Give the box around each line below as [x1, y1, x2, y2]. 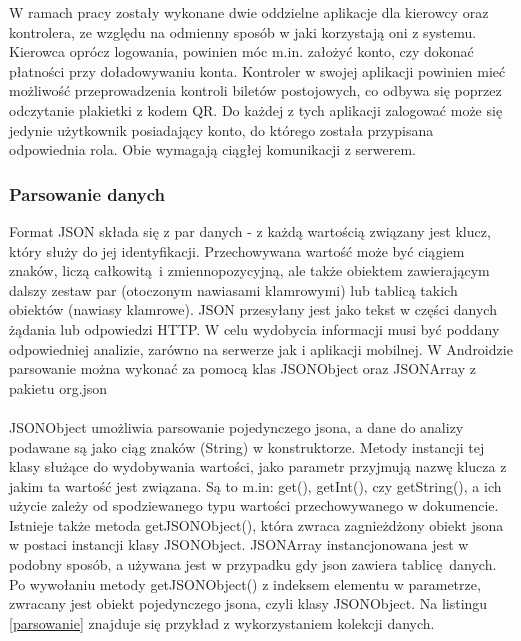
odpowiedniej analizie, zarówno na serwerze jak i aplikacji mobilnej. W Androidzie [9, 338, 513, 359]
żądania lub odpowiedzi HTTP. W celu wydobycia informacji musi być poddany [9, 318, 500, 339]
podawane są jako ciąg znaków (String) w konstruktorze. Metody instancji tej [9, 436, 485, 457]
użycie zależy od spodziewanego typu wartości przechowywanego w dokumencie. [9, 495, 499, 516]
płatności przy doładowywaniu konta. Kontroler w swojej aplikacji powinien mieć [9, 60, 506, 81]
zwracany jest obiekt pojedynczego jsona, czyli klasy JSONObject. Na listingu [9, 593, 488, 614]
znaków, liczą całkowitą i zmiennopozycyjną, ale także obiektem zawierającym [9, 260, 490, 281]
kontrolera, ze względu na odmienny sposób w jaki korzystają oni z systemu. [9, 21, 477, 42]
